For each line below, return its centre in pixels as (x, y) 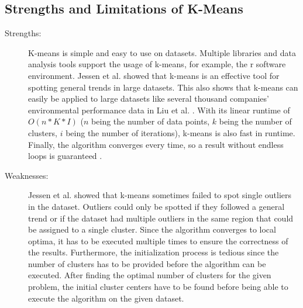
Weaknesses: (27, 175)
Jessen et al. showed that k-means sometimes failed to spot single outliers (160, 195)
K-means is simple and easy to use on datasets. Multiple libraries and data (162, 52)
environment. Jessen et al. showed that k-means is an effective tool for (154, 75)
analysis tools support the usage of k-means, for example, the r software (157, 64)
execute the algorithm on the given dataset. (106, 298)
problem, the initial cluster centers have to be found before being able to (158, 287)
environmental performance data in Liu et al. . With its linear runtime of (159, 110)
